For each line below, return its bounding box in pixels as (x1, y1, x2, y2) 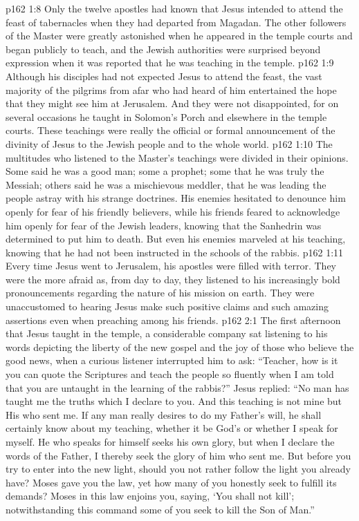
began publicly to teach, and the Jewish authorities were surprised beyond (6, 41, 321, 56)
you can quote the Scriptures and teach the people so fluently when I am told (6, 367, 334, 381)
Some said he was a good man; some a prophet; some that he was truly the (6, 164, 324, 178)
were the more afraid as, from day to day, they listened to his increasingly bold (6, 272, 340, 286)
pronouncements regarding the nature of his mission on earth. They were (6, 285, 315, 300)
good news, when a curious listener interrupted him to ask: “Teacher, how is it (6, 353, 338, 368)
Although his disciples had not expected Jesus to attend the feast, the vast (6, 68, 322, 83)
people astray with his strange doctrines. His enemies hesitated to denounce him (6, 191, 346, 205)
